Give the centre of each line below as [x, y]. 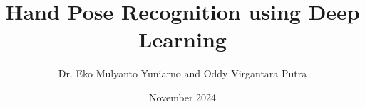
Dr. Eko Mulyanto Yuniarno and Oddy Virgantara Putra [182, 73]
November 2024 [182, 97]
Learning [182, 39]
